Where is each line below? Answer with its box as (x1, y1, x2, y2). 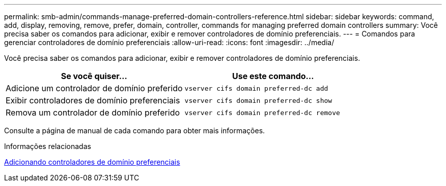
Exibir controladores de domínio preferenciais (6, 95, 180, 105)
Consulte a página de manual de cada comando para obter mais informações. (4, 126, 265, 135)
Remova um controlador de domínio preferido (6, 107, 180, 118)
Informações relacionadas (4, 142, 91, 151)
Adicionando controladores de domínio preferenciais (4, 158, 180, 166)
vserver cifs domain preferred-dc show (184, 96, 332, 104)
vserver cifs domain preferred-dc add (184, 84, 328, 92)
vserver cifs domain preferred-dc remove (184, 108, 340, 117)
